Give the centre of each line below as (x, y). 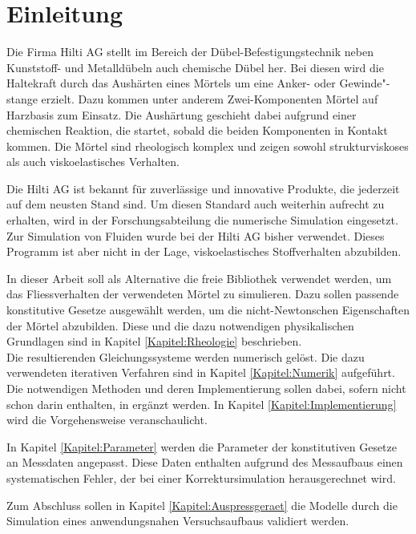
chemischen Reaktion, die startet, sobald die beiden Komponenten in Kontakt (197, 130)
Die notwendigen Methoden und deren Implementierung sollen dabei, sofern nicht (206, 388)
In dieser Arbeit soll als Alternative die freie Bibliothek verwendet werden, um (199, 278)
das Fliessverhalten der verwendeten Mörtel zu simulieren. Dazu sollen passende (203, 294)
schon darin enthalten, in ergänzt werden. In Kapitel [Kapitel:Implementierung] (202, 404)
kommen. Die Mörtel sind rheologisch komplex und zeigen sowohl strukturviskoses (208, 146)
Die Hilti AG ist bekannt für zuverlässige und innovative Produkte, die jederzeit (203, 188)
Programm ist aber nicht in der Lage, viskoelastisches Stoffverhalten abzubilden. (204, 251)
